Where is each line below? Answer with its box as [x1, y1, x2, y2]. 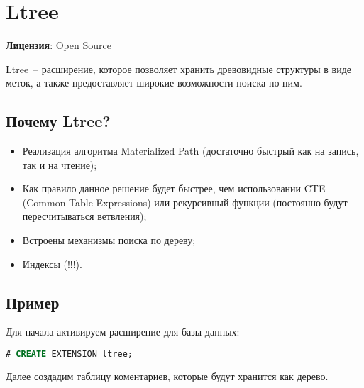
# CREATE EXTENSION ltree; [6, 349, 133, 360]
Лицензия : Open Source [6, 38, 111, 52]
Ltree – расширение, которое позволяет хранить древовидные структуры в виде [6, 61, 351, 76]
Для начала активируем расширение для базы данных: [6, 324, 240, 339]
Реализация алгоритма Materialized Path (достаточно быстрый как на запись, [22, 143, 359, 158]
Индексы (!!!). [22, 256, 82, 271]
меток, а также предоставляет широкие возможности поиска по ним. [6, 75, 302, 90]
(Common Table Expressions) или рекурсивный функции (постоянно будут [22, 194, 348, 209]
